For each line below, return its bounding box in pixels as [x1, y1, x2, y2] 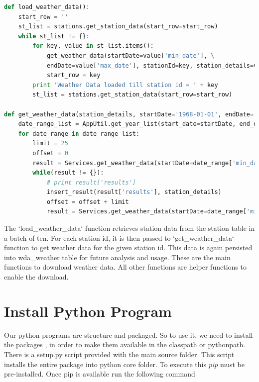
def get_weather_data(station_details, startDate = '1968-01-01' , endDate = [4, 110, 254, 118]
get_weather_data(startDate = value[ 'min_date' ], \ [46, 52, 215, 59]
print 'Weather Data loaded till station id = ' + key [32, 81, 218, 89]
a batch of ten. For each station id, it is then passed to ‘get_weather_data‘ [4, 232, 234, 243]
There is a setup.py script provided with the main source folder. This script [4, 349, 235, 359]
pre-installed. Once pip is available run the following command [4, 369, 195, 379]
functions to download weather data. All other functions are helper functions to [4, 262, 247, 272]
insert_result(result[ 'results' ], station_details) [46, 189, 222, 196]
